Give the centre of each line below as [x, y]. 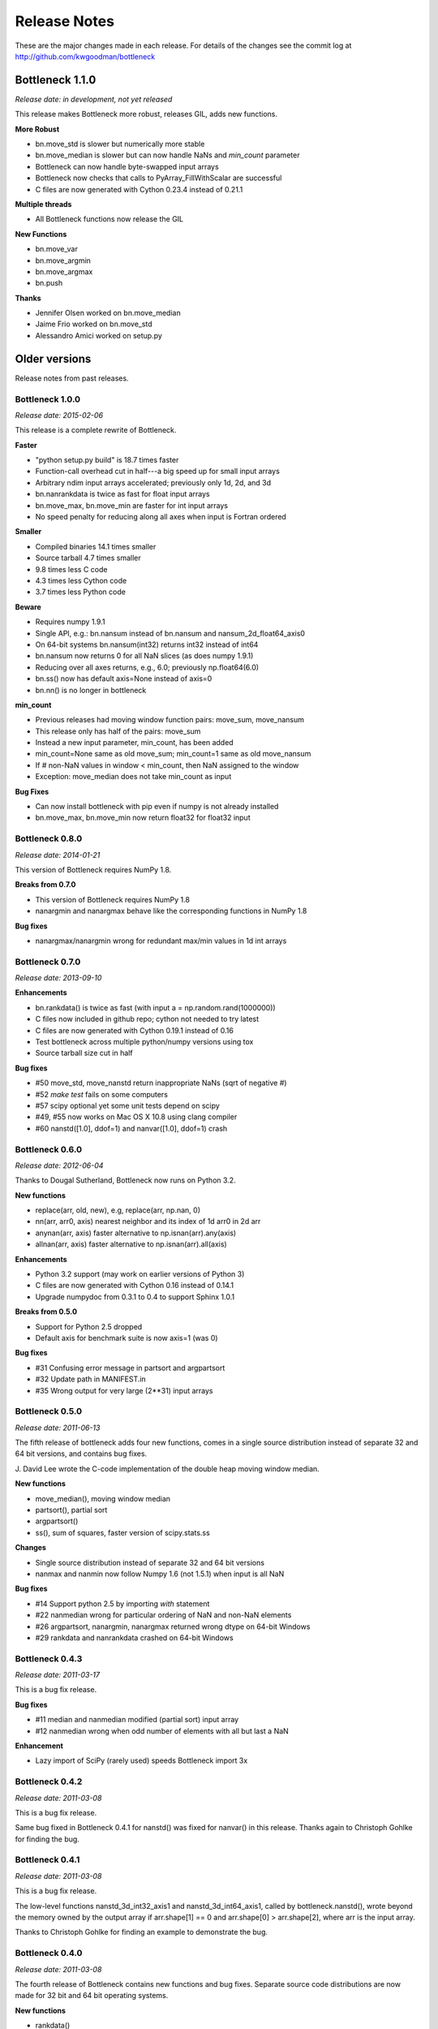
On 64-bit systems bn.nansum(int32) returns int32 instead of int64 [147, 644]
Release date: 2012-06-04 [59, 1165]
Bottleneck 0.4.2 [49, 1781]
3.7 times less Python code [80, 592]
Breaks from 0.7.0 [45, 885]
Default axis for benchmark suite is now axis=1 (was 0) [127, 1338]
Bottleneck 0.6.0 [49, 1149]
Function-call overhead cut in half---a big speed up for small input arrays [157, 472]
